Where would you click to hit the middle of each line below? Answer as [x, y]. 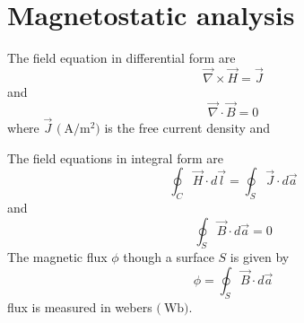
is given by [260, 257]
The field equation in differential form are [122, 58]
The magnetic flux [57, 257]
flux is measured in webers [80, 306]
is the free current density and [187, 127]
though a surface [169, 257]
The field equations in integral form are [115, 157]
